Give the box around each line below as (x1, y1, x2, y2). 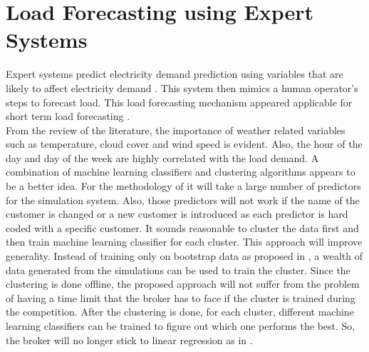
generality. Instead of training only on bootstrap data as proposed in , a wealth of (6, 248, 363, 263)
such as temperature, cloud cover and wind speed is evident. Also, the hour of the (6, 136, 363, 151)
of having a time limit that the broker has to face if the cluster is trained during (6, 290, 355, 305)
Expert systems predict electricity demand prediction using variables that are (6, 66, 343, 81)
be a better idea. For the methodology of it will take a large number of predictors (6, 178, 361, 193)
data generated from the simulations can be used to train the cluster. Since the (6, 262, 350, 277)
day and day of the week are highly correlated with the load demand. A (6, 150, 319, 165)
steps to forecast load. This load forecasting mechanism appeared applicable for (6, 94, 353, 109)
